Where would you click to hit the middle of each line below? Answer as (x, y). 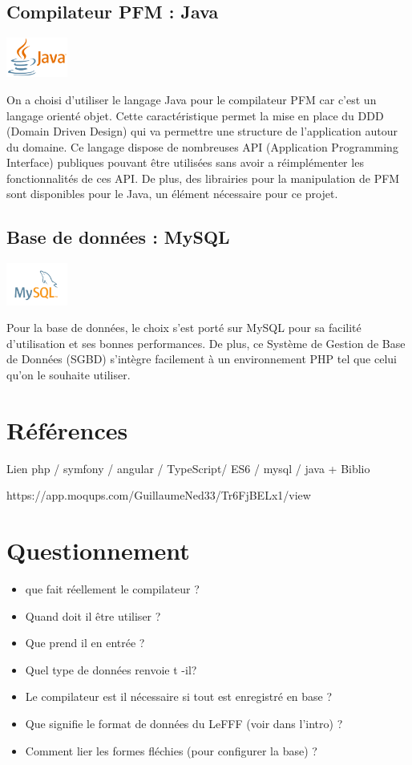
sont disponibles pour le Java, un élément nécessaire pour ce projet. (172, 194)
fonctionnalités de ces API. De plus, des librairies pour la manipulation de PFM (203, 178)
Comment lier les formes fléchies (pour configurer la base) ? (171, 750)
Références (67, 429)
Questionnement (98, 550)
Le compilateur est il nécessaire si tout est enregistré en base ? (179, 696)
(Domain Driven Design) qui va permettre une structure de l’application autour (202, 131)
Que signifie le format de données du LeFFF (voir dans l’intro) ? (184, 723)
